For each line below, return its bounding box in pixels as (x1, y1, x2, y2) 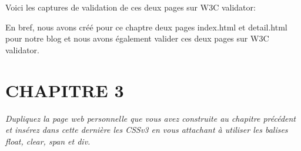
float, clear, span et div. (5, 135, 91, 147)
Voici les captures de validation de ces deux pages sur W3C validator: (5, 1, 256, 13)
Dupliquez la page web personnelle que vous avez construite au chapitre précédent (5, 112, 296, 124)
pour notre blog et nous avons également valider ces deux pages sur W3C (5, 32, 269, 44)
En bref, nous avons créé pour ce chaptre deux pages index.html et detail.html (5, 20, 287, 33)
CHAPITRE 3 (5, 78, 124, 102)
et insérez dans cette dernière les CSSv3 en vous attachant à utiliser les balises (5, 123, 288, 136)
